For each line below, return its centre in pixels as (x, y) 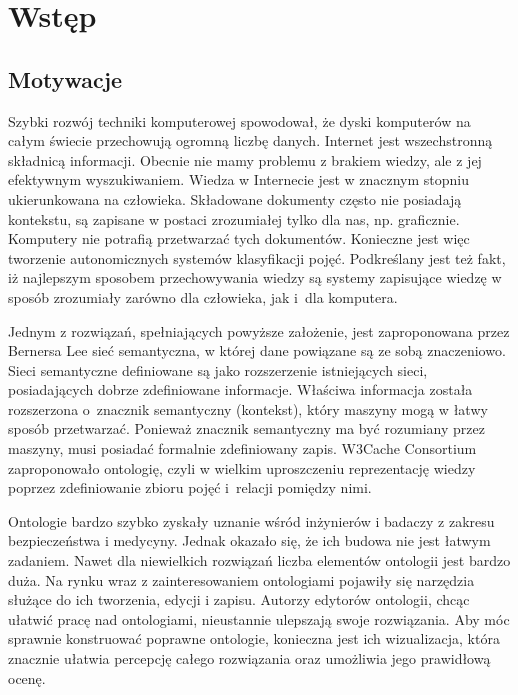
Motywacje (65, 78)
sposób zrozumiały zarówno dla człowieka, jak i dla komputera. (203, 296)
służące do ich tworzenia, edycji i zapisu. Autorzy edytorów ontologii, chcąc (239, 599)
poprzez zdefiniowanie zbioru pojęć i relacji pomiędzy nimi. (190, 487)
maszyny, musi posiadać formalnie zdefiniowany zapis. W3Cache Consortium (242, 448)
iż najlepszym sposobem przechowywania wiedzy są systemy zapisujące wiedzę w (255, 277)
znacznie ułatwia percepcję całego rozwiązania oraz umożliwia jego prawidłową (249, 658)
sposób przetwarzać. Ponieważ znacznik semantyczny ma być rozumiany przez (246, 428)
